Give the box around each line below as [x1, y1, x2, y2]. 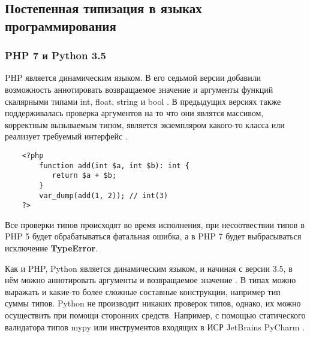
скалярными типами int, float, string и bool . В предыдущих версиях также [5, 95, 281, 107]
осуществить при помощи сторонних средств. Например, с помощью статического [5, 309, 306, 321]
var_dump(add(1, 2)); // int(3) [39, 191, 168, 200]
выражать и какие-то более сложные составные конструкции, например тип [5, 285, 281, 297]
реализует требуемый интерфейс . [5, 130, 128, 142]
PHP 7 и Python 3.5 [5, 48, 106, 63]
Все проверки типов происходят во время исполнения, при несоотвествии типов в [5, 218, 305, 230]
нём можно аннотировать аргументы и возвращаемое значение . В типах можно [5, 274, 296, 286]
